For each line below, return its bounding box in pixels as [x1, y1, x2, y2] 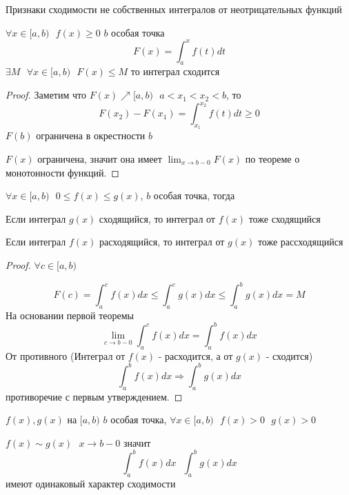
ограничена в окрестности [36, 128, 146, 143]
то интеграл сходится [130, 64, 220, 79]
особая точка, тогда [153, 188, 235, 203]
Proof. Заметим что [6, 88, 86, 102]
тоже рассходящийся [257, 234, 343, 249]
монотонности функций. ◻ [6, 165, 119, 179]
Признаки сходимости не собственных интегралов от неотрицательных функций [6, 2, 342, 16]
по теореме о [245, 151, 300, 165]
